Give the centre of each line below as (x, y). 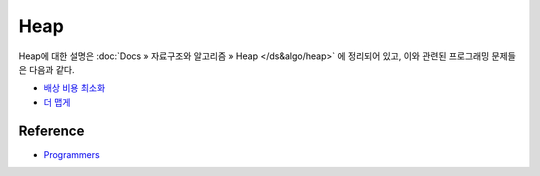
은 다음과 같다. (46, 69)
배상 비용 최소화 (74, 88)
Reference (51, 130)
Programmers (71, 154)
